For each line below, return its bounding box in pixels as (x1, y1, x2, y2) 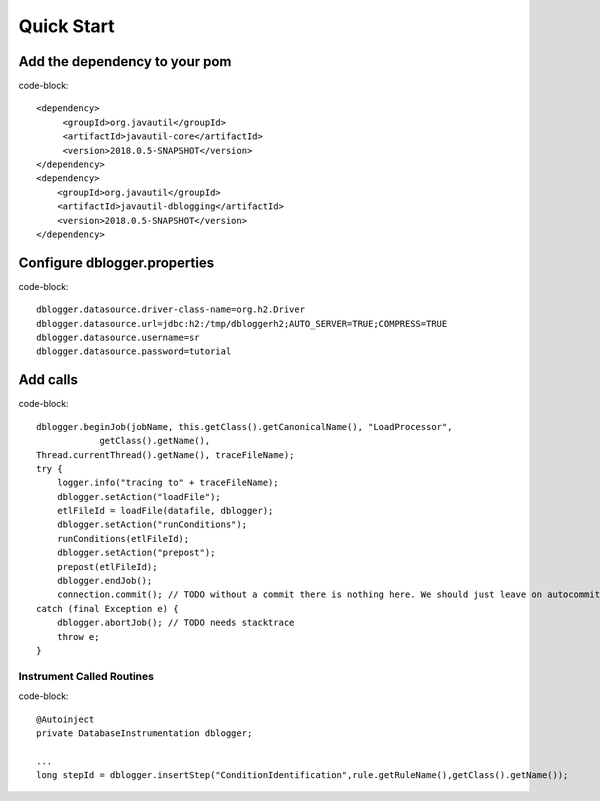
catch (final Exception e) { (36, 603, 179, 614)
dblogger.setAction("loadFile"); (56, 491, 222, 502)
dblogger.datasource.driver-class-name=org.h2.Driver (36, 304, 305, 315)
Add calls (18, 371, 79, 389)
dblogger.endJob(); (56, 575, 153, 587)
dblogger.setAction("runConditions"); (56, 519, 248, 530)
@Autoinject (36, 713, 95, 725)
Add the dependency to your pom (18, 53, 232, 70)
